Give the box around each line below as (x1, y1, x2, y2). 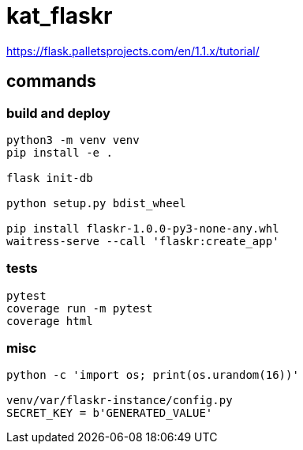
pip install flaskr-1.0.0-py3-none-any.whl (6, 221, 279, 235)
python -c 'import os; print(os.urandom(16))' (6, 369, 299, 382)
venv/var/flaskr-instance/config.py (6, 394, 233, 407)
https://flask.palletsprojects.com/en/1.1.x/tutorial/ (6, 43, 260, 58)
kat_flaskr (6, 2, 113, 29)
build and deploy (6, 104, 110, 121)
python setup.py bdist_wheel (6, 196, 186, 210)
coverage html (6, 314, 93, 327)
